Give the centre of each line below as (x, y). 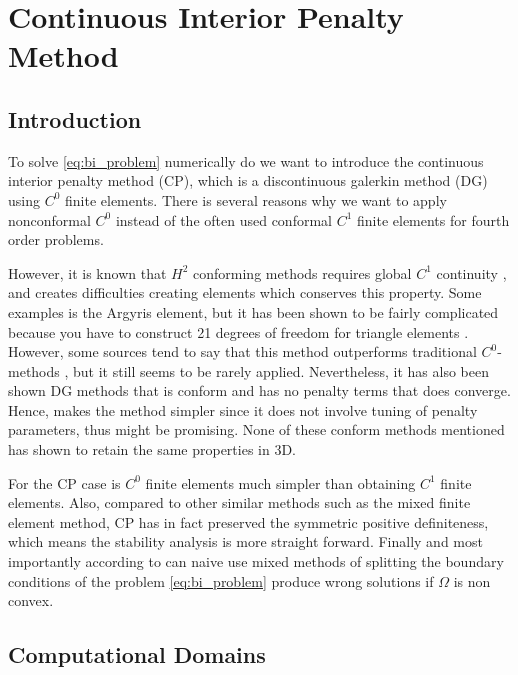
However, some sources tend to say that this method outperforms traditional (242, 351)
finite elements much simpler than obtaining (280, 482)
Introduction (75, 118)
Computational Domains (137, 654)
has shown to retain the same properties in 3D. (152, 449)
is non (472, 580)
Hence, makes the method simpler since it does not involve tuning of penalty (243, 409)
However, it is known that (87, 272)
